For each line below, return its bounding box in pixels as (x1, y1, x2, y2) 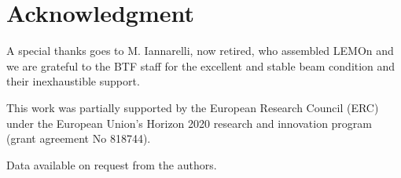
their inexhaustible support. (6, 73, 140, 89)
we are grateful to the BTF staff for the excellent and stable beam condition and (6, 57, 395, 74)
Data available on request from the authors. (6, 156, 217, 173)
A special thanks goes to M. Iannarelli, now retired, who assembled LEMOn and (6, 42, 394, 59)
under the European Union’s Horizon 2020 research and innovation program (6, 114, 373, 131)
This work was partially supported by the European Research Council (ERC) (6, 99, 379, 115)
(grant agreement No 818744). (6, 130, 151, 147)
